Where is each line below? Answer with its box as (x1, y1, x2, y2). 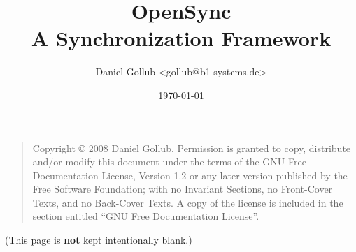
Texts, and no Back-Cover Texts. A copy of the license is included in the (32, 195, 343, 209)
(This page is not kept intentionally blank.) (5, 232, 192, 247)
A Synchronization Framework (31, 24, 332, 52)
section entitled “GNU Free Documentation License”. (32, 209, 259, 223)
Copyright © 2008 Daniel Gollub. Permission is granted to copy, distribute (32, 140, 351, 155)
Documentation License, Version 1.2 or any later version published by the (32, 168, 348, 182)
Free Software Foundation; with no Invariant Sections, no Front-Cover (32, 181, 333, 196)
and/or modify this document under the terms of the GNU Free (32, 154, 306, 169)
